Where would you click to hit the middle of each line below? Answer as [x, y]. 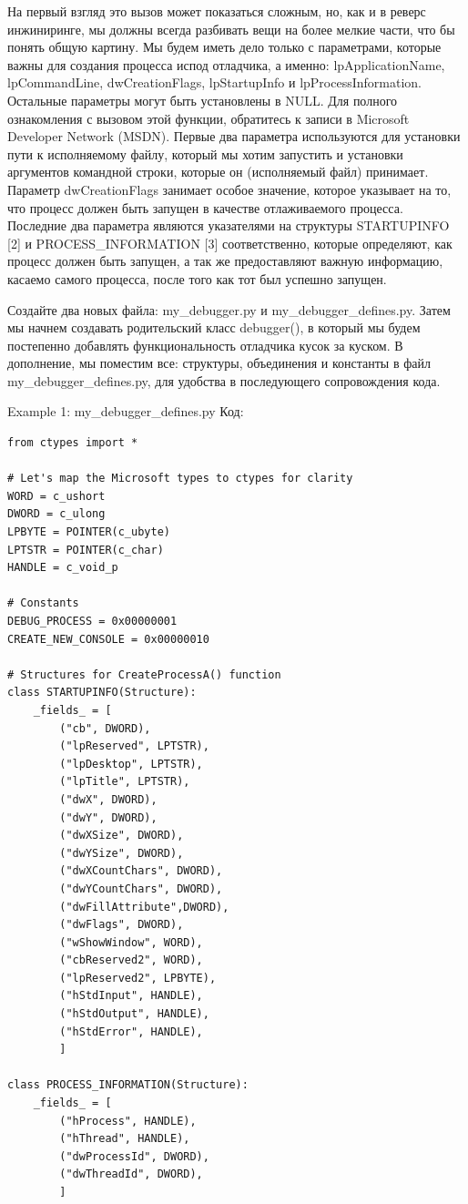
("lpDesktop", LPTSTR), [131, 764]
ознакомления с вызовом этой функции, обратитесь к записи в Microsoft [209, 118]
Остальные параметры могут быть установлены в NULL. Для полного [203, 100]
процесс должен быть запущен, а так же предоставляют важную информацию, [225, 261]
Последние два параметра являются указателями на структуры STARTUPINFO [229, 225]
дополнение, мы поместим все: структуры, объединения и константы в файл [219, 363]
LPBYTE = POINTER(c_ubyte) [89, 532]
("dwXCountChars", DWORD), [141, 871]
